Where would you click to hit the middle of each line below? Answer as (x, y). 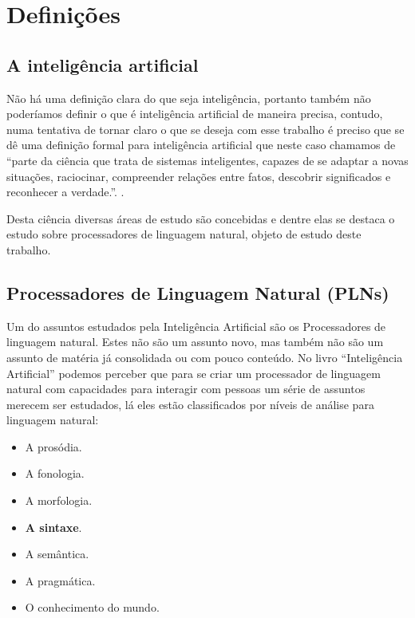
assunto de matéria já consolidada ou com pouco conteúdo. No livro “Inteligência (205, 357)
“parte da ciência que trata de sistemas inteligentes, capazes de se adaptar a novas (207, 160)
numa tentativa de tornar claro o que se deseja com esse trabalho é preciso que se (206, 129)
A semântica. (57, 554)
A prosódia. (53, 446)
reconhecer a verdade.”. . (65, 192)
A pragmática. (60, 580)
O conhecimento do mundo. (92, 607)
